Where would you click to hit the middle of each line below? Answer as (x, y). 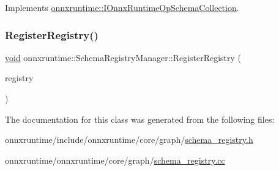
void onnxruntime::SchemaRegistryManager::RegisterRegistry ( (123, 57)
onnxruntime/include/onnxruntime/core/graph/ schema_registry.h (129, 140)
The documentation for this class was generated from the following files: (140, 119)
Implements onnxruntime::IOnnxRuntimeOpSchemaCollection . (122, 7)
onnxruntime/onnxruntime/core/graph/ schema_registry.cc (115, 160)
